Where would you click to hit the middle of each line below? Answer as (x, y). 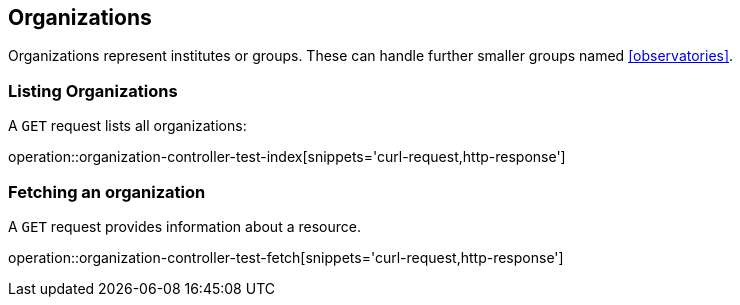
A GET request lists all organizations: (127, 126)
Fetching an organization (107, 191)
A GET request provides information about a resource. (184, 226)
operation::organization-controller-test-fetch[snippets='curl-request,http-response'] (286, 257)
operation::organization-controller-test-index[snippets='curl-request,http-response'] (287, 157)
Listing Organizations (93, 90)
